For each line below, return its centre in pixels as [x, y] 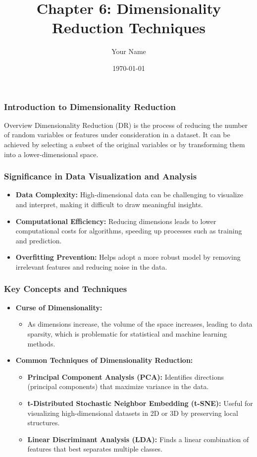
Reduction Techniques [129, 28]
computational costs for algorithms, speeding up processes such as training [129, 231]
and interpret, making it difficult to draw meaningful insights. [109, 204]
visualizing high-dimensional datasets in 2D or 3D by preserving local [133, 413]
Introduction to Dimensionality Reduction [90, 106]
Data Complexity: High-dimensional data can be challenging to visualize [129, 195]
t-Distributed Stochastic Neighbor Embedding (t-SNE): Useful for [140, 403]
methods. [41, 343]
